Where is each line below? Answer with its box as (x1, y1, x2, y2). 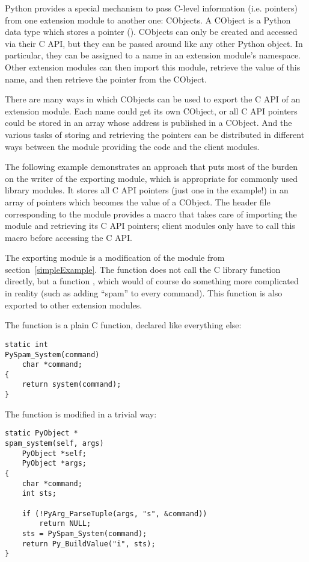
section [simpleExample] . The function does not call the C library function (5, 263, 281, 275)
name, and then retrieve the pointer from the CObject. (5, 72, 207, 85)
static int (5, 340, 48, 349)
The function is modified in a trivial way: (5, 407, 157, 420)
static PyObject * (5, 429, 78, 438)
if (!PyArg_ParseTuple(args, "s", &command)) (22, 509, 207, 518)
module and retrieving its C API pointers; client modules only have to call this (5, 219, 295, 232)
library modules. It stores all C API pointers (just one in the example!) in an (5, 184, 289, 196)
